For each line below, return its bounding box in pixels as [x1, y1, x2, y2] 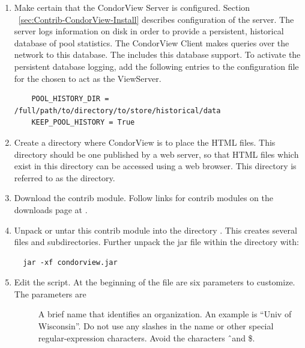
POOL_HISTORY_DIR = [31, 95, 109, 104]
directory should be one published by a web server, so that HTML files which [14, 148, 299, 160]
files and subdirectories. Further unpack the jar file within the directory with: [14, 235, 299, 248]
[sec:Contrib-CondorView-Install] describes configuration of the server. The [18, 13, 294, 25]
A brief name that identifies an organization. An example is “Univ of [38, 308, 292, 320]
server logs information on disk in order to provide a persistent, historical [14, 25, 284, 37]
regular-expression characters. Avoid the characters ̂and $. [38, 331, 255, 344]
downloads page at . [14, 203, 88, 216]
